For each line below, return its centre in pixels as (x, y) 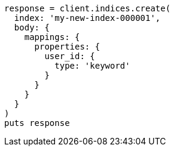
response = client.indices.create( (88, 8)
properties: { (67, 47)
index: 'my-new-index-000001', (87, 18)
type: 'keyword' (92, 66)
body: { (32, 27)
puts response (37, 123)
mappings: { (52, 37)
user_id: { (70, 56)
